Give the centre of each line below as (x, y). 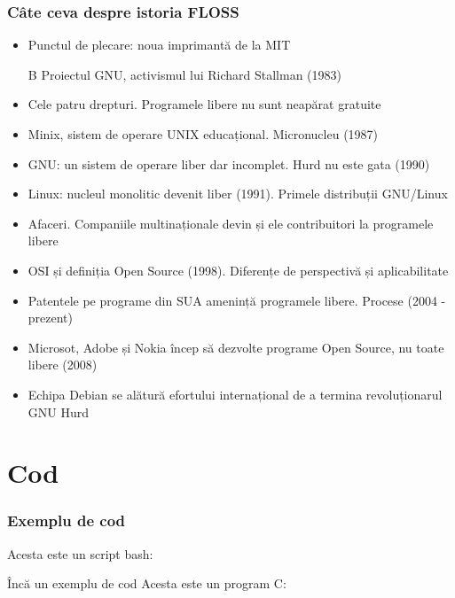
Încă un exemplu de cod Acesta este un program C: (147, 583)
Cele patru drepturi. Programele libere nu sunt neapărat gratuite (204, 104)
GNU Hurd (59, 412)
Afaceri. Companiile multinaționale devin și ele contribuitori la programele (231, 223)
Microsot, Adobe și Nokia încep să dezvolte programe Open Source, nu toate (236, 347)
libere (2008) (63, 365)
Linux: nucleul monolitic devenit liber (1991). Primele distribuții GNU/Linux (238, 194)
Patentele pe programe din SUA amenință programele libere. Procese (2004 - (237, 300)
